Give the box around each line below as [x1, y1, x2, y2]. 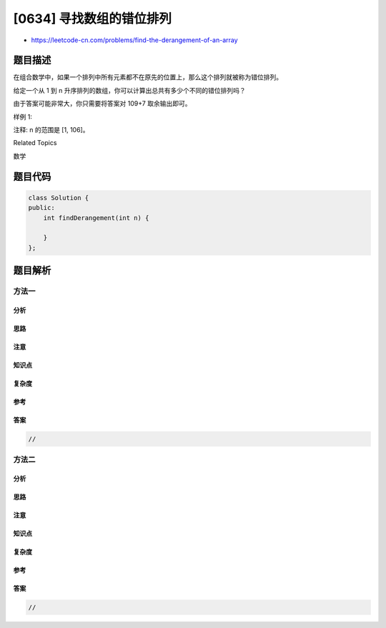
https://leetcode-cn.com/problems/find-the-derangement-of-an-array [31, 36, 239, 44]
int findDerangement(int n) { [43, 214, 149, 221]
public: [28, 204, 55, 212]
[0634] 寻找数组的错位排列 [13, 11, 172, 26]
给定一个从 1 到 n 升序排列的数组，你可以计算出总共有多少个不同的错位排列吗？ [13, 86, 246, 94]
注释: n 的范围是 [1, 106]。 [13, 126, 89, 134]
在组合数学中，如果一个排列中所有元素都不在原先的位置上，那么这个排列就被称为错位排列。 [13, 73, 282, 81]
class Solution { [28, 194, 89, 201]
